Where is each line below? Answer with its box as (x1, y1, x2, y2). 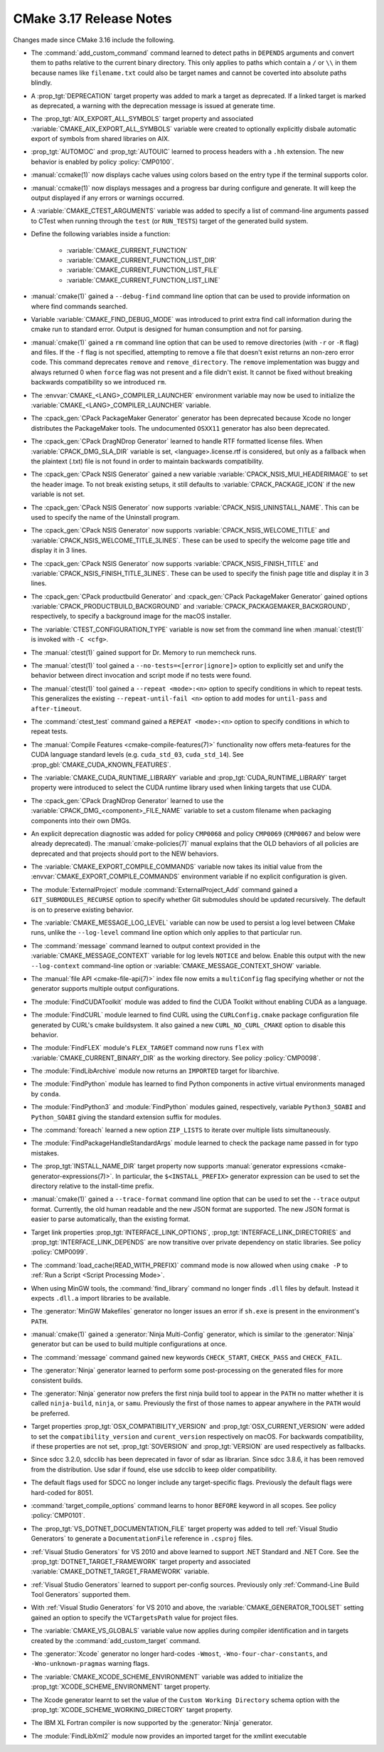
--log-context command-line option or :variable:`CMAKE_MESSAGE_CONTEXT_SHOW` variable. (31, 961, 321, 970)
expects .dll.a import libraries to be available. (31, 1294, 171, 1302)
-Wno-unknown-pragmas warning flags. (31, 1659, 150, 1668)
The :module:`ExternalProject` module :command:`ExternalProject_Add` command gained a (31, 885, 298, 893)
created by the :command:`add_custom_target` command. (31, 1636, 201, 1645)
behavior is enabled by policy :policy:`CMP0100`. (31, 157, 174, 166)
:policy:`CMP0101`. (31, 1511, 85, 1520)
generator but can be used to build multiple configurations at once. (31, 1340, 228, 1348)
